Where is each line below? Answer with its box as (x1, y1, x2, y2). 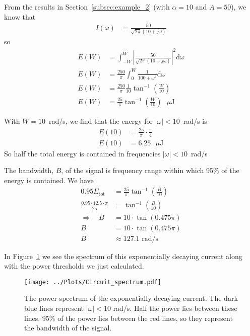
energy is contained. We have (4, 175, 94, 185)
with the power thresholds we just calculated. (4, 261, 144, 271)
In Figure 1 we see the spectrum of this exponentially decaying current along (4, 250, 242, 261)
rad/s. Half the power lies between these (113, 303, 237, 313)
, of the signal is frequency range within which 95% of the (61, 165, 239, 176)
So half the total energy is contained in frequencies (4, 148, 161, 158)
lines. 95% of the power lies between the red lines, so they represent (24, 312, 233, 323)
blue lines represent (24, 303, 84, 313)
